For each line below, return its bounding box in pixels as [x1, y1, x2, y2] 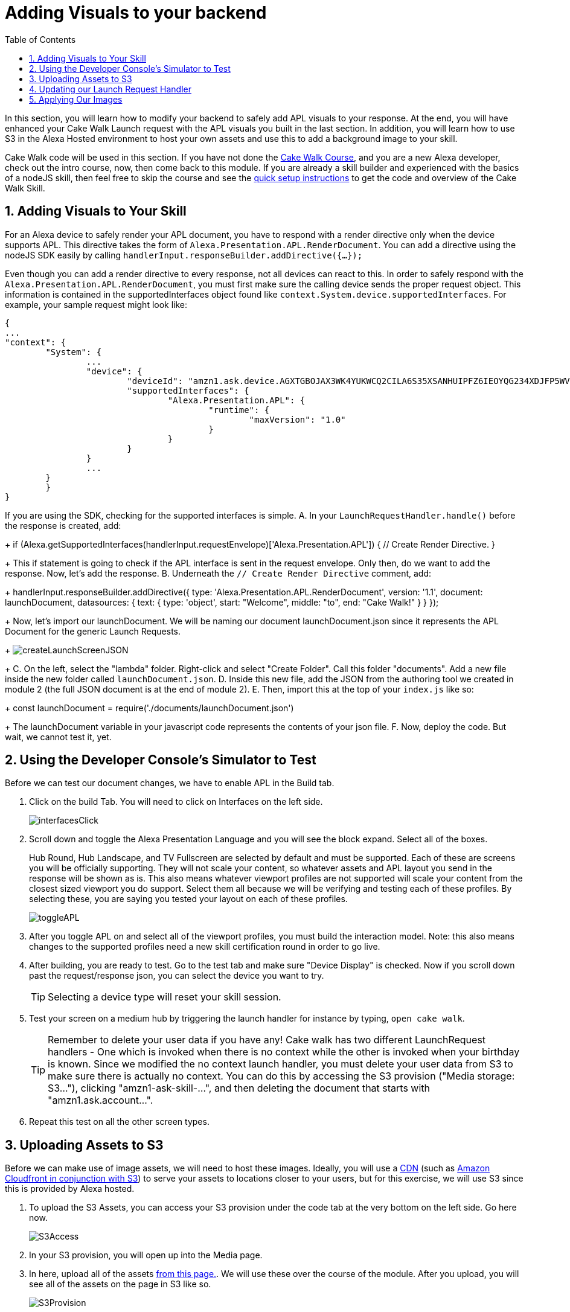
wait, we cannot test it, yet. [5, 731, 112, 742]
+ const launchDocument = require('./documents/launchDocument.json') [5, 702, 294, 713]
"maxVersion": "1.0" [249, 414, 346, 424]
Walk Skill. [5, 182, 45, 193]
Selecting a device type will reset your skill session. [48, 991, 281, 1003]
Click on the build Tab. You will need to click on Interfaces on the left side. [29, 796, 323, 807]
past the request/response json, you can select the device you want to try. [29, 970, 324, 981]
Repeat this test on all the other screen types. [29, 1116, 210, 1127]
